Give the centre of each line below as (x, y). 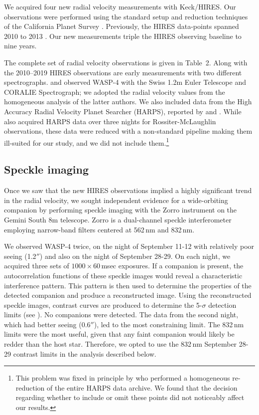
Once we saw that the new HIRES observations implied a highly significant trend (128, 190)
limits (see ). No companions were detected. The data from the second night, (121, 314)
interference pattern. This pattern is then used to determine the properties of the (128, 285)
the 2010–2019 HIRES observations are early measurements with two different (123, 72)
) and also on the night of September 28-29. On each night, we (135, 256)
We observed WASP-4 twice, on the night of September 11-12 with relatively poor (129, 246)
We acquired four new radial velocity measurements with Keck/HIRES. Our (120, 6)
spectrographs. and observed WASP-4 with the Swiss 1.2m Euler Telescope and (125, 82)
